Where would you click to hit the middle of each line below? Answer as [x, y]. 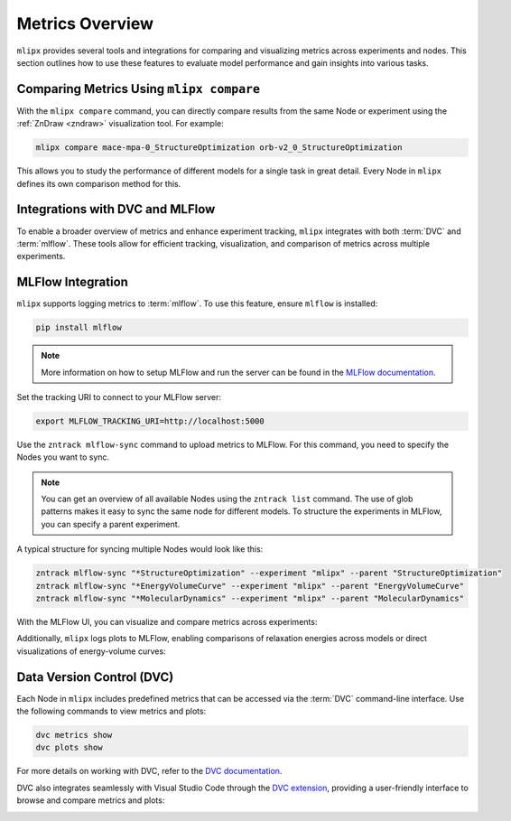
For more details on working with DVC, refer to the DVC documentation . [149, 771]
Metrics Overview [85, 23]
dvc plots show [69, 748]
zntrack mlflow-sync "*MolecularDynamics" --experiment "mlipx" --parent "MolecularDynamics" [250, 599]
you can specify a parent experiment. [111, 524]
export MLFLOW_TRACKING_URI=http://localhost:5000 [150, 421]
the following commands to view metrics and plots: [111, 711]
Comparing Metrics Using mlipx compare [139, 89]
